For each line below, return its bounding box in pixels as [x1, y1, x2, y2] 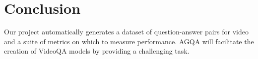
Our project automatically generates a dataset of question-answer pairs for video [4, 27, 249, 37]
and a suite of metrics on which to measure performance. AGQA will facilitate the [4, 36, 254, 46]
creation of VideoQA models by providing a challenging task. [4, 46, 190, 56]
